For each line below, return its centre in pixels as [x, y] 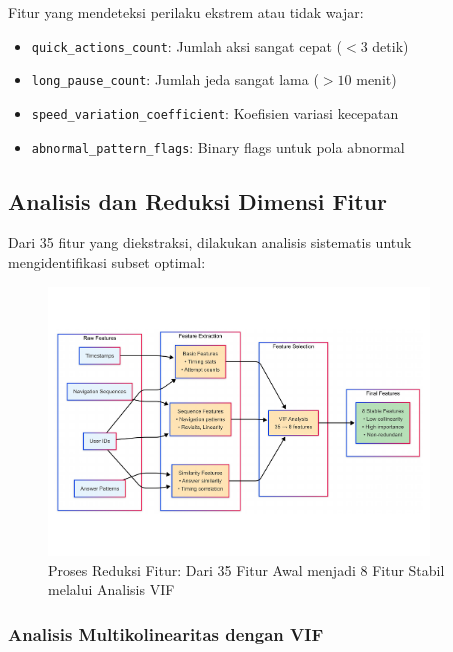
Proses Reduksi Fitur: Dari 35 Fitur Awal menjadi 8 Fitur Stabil [246, 569]
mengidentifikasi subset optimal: [107, 262]
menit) [376, 79]
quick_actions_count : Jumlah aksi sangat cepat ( [187, 45]
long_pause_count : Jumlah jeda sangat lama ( [175, 79]
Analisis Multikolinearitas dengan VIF [166, 634]
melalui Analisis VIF [111, 589]
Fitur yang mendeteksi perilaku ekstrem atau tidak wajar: [186, 12]
